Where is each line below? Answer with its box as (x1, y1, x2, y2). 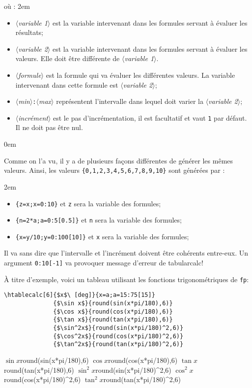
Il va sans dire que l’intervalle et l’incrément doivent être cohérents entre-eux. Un (4, 248, 249, 258)
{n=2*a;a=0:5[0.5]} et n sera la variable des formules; (15, 215, 182, 225)
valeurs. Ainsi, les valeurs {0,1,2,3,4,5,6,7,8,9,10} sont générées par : (4, 165, 225, 175)
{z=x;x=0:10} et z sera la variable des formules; (15, 198, 161, 208)
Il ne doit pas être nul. (15, 122, 83, 132)
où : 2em (4, 1, 30, 11)
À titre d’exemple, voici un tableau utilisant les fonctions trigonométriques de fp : (4, 274, 249, 284)
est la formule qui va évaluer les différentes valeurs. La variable (46, 69, 235, 80)
